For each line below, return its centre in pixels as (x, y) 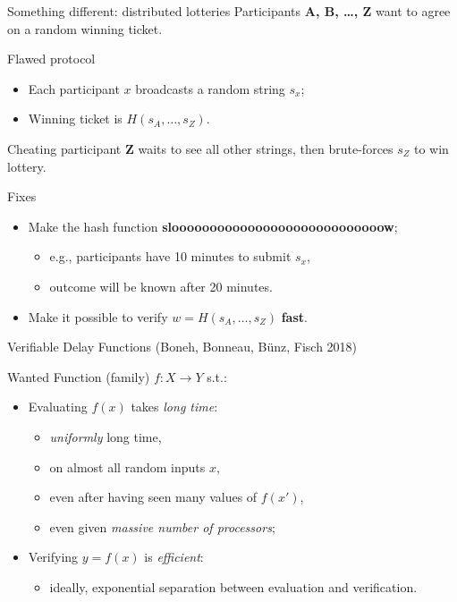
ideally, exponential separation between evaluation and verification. (233, 586)
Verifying (53, 557)
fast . (294, 316)
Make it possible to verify (98, 316)
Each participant (74, 88)
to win (431, 148)
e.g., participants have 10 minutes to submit (170, 256)
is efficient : (174, 557)
